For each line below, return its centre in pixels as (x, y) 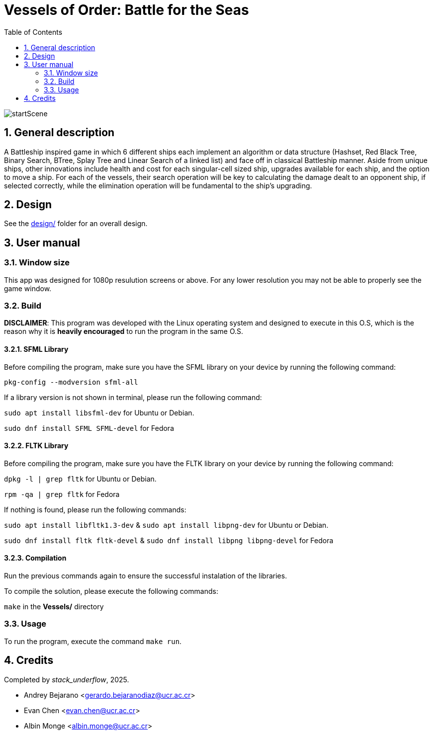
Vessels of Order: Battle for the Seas (127, 10)
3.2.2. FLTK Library (36, 446)
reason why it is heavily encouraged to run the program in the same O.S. (124, 331)
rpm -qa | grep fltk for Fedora (62, 494)
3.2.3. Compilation (35, 558)
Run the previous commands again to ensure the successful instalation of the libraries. (146, 576)
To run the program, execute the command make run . (93, 641)
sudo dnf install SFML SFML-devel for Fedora (89, 428)
